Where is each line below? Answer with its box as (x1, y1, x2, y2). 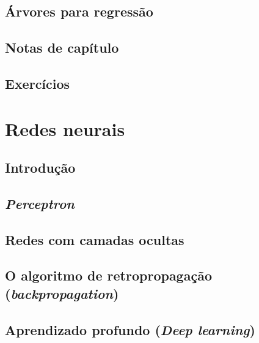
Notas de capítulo (5, 38, 119, 57)
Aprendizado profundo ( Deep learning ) (5, 320, 255, 339)
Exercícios (5, 73, 70, 92)
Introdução (5, 158, 76, 177)
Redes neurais (5, 116, 125, 141)
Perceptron (5, 194, 75, 213)
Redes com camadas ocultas (5, 230, 184, 249)
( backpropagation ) (5, 284, 119, 303)
